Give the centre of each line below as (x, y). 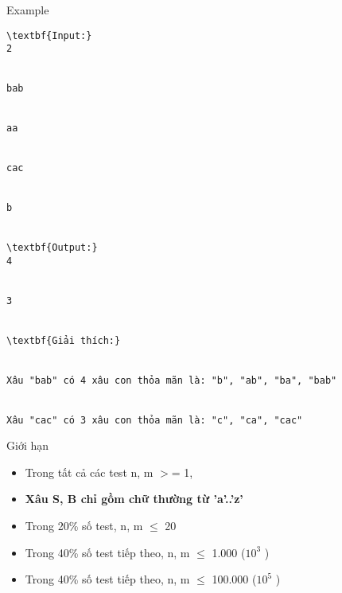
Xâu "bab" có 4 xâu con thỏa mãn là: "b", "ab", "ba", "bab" (172, 380)
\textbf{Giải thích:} (64, 340)
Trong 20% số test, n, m (84, 526)
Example (28, 10)
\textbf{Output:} (52, 248)
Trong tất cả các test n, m (89, 472)
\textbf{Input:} (49, 35)
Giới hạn (28, 445)
